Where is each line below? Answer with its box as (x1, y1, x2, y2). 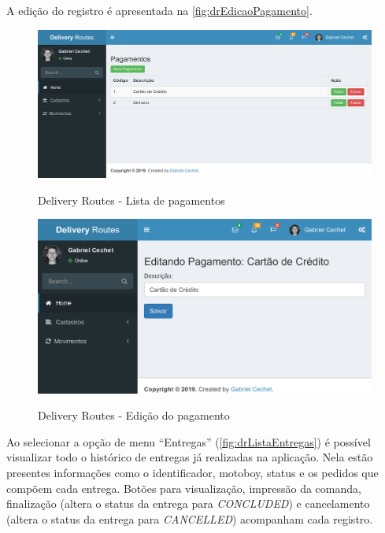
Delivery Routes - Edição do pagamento (38, 407, 230, 424)
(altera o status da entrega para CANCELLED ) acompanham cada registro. (6, 510, 373, 527)
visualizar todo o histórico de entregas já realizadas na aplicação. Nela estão (6, 449, 373, 465)
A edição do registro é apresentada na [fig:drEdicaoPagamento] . (6, 2, 313, 18)
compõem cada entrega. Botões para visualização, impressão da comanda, (6, 479, 361, 496)
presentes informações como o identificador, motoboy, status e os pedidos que (6, 465, 379, 481)
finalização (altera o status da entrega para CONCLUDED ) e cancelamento (6, 495, 370, 512)
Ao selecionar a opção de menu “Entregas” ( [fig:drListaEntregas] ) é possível (6, 433, 371, 450)
